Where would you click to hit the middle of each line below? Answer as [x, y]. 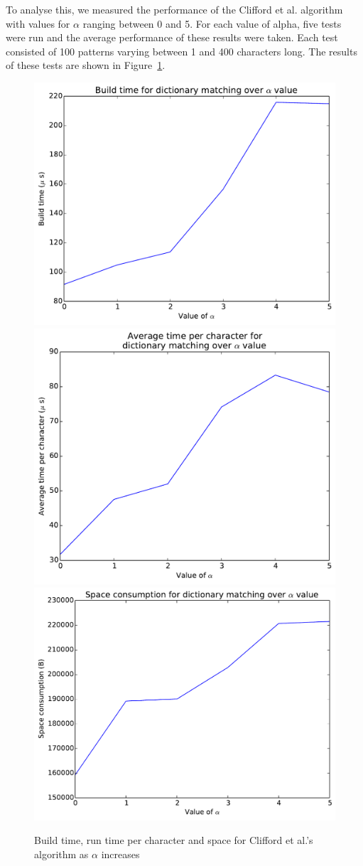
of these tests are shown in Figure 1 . [86, 65]
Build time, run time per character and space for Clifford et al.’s [174, 840]
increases [120, 854]
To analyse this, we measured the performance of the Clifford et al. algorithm [174, 9]
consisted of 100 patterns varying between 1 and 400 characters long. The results [181, 51]
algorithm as [61, 854]
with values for [38, 23]
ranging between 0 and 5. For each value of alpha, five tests [212, 23]
